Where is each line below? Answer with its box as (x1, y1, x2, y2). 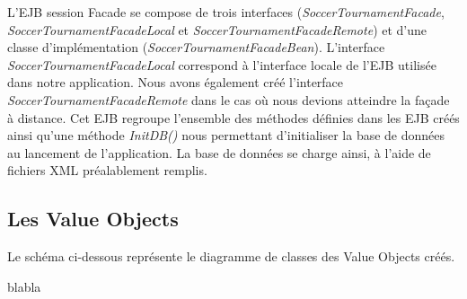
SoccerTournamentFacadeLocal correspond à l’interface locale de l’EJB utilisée (7, 55, 436, 74)
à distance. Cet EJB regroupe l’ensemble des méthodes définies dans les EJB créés (7, 108, 460, 127)
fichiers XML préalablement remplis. (7, 161, 207, 180)
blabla (7, 277, 41, 295)
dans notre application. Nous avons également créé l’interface (7, 73, 344, 92)
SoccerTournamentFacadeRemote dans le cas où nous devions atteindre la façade (7, 90, 450, 109)
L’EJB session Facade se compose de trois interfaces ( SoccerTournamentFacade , (7, 3, 445, 21)
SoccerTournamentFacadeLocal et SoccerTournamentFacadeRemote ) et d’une (7, 20, 427, 39)
